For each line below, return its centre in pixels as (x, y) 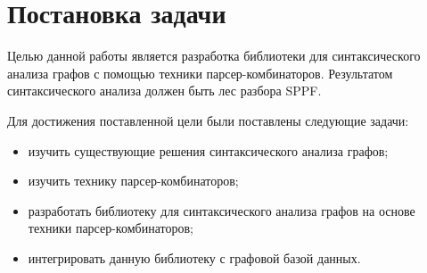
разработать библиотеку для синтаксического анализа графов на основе (222, 210)
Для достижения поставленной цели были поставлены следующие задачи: (208, 120)
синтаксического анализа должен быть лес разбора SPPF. (164, 91)
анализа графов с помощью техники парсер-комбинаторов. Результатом (200, 73)
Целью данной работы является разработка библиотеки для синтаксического (214, 56)
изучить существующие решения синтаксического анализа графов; (208, 150)
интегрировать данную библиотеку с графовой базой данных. (194, 257)
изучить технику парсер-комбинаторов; (133, 181)
